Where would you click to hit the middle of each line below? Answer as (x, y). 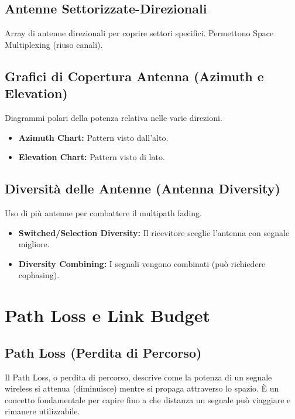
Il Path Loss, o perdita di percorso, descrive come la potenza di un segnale (138, 377)
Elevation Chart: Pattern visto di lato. (92, 157)
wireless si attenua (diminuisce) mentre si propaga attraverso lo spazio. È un (142, 388)
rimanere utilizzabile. (42, 411)
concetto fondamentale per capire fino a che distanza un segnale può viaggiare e (148, 399)
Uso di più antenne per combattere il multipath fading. (103, 212)
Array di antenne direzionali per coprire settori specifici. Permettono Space (139, 33)
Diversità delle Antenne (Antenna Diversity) (143, 188)
